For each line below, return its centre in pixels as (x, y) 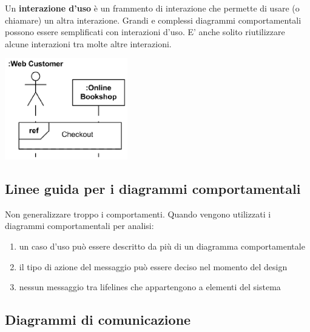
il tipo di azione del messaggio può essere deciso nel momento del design (153, 266)
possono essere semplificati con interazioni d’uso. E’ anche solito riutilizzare (145, 32)
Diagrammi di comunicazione (98, 320)
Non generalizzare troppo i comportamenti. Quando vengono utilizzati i (138, 214)
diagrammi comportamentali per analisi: (79, 226)
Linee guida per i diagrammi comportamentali (153, 188)
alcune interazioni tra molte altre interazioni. (88, 43)
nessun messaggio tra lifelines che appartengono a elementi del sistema (150, 287)
